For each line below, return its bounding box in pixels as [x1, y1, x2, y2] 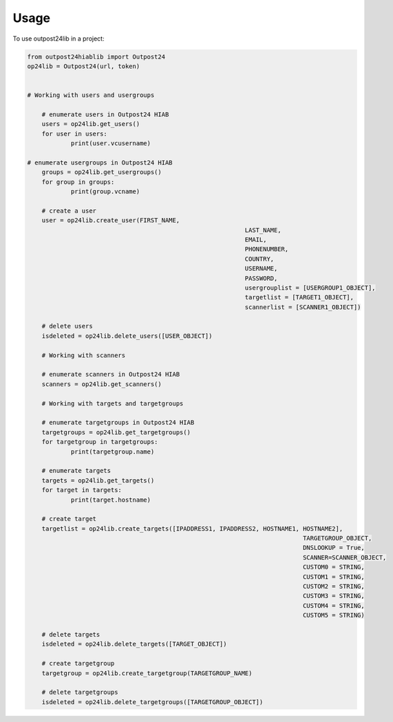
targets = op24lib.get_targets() [41, 476, 155, 485]
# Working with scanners [41, 351, 126, 359]
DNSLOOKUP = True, [303, 544, 365, 552]
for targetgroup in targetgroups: [41, 438, 158, 446]
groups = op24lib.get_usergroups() [41, 169, 162, 176]
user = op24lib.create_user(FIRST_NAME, [41, 217, 180, 224]
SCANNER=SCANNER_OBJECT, [303, 553, 387, 561]
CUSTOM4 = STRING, [303, 602, 365, 609]
